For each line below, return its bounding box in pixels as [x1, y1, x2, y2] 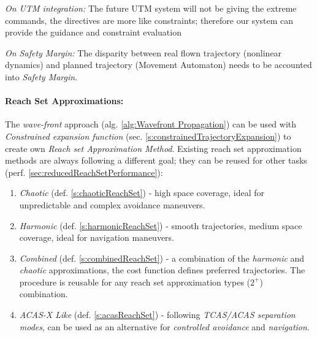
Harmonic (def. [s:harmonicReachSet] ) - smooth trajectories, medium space [19, 219, 302, 232]
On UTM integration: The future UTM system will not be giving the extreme [5, 2, 297, 14]
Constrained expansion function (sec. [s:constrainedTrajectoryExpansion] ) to [5, 129, 291, 142]
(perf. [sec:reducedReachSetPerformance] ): [5, 165, 163, 178]
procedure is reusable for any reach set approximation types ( [19, 275, 251, 288]
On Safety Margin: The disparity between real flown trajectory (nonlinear [5, 46, 282, 59]
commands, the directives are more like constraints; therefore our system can [5, 13, 294, 26]
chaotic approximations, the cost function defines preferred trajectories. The [19, 263, 305, 276]
